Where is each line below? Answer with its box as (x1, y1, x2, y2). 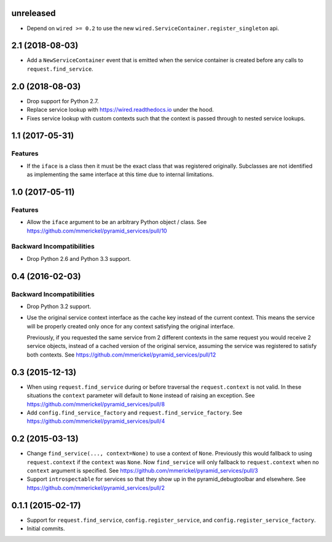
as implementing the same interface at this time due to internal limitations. (26, 171, 214, 178)
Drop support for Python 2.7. (26, 97, 99, 104)
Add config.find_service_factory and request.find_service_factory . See (26, 409, 243, 416)
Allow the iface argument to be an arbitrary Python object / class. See (26, 219, 207, 226)
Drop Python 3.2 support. (26, 303, 92, 310)
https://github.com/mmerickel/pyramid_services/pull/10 (26, 227, 167, 234)
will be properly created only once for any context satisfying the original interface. (26, 322, 235, 330)
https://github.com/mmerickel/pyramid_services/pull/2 (26, 484, 165, 491)
